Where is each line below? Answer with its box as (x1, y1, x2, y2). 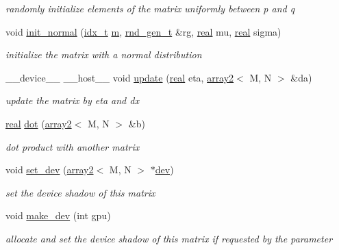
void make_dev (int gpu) (5, 208, 111, 223)
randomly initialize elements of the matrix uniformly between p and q (5, 1, 295, 15)
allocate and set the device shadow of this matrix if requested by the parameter (5, 231, 333, 245)
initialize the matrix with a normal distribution (5, 47, 202, 62)
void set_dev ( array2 (5, 162, 94, 177)
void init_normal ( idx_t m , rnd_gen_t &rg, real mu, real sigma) (5, 24, 281, 38)
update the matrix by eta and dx (5, 93, 139, 108)
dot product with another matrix (5, 139, 140, 153)
